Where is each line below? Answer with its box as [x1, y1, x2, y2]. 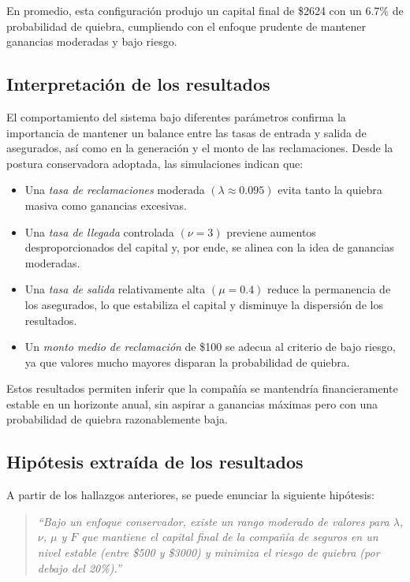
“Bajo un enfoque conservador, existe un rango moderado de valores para [37, 513, 389, 529]
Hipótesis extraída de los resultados [6, 450, 304, 474]
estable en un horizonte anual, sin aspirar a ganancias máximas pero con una [6, 395, 378, 412]
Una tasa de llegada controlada [24, 223, 174, 240]
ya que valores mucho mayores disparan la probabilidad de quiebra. [24, 353, 350, 370]
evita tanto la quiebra [278, 181, 382, 198]
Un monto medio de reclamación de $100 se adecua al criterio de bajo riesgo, [24, 338, 396, 355]
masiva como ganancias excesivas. [24, 196, 187, 213]
